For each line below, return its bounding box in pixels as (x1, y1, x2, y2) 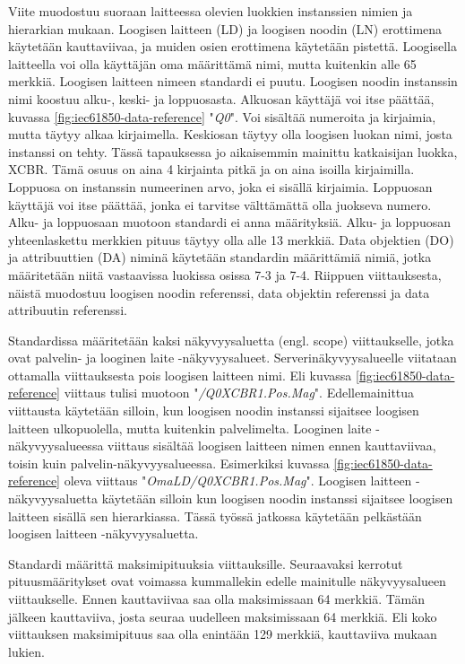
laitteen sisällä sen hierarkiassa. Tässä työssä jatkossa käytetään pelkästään (8, 506, 422, 525)
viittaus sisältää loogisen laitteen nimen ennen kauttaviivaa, (108, 436, 436, 455)
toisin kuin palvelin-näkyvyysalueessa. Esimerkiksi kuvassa (8, 453, 330, 472)
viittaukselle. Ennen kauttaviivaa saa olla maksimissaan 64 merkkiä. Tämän (8, 590, 426, 607)
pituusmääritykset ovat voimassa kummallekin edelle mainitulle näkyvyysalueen (8, 572, 446, 590)
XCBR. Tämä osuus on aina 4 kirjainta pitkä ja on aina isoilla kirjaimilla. (8, 160, 415, 179)
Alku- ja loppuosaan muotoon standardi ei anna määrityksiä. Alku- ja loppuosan (8, 213, 451, 232)
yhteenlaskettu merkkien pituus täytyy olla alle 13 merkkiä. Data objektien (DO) (8, 230, 454, 249)
